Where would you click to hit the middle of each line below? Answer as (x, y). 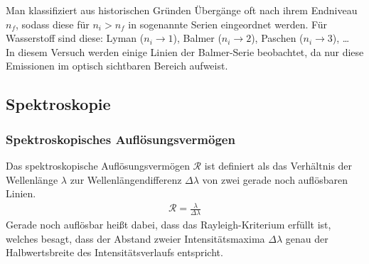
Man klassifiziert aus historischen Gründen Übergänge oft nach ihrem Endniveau (182, 10)
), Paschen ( (277, 38)
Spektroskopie (58, 104)
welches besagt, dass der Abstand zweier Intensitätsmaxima (135, 238)
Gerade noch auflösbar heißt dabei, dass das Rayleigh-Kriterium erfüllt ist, (169, 225)
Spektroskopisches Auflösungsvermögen (121, 139)
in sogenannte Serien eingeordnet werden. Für (228, 24)
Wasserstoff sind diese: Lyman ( (75, 38)
